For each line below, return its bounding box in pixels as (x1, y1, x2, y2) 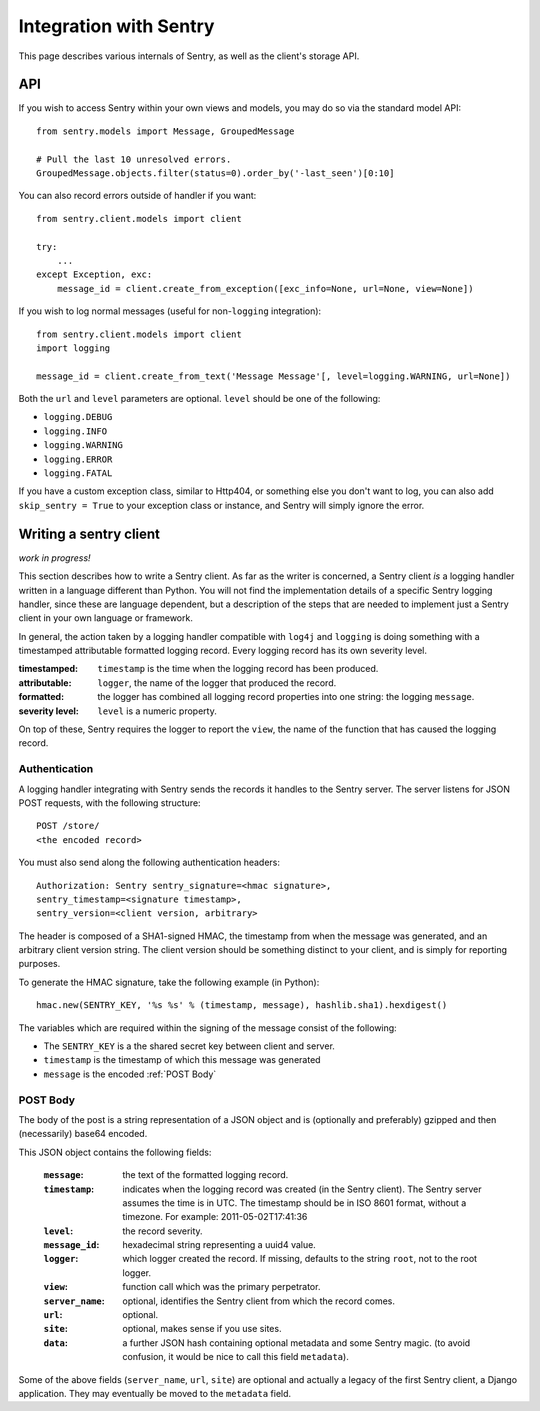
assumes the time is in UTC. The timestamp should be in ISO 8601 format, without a (122, 1196, 467, 1209)
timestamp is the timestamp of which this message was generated (43, 1054, 321, 1066)
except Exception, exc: (36, 269, 153, 280)
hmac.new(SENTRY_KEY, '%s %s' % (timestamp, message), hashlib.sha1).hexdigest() (36, 1000, 448, 1011)
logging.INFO (43, 425, 108, 437)
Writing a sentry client (18, 525, 160, 542)
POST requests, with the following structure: (18, 796, 201, 809)
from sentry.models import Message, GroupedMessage (36, 125, 295, 137)
